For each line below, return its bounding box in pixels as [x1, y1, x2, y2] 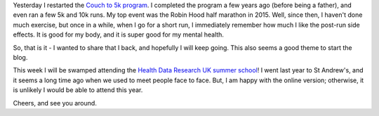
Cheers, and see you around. [13, 98, 98, 107]
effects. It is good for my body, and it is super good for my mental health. [13, 30, 225, 39]
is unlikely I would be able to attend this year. [13, 86, 143, 94]
